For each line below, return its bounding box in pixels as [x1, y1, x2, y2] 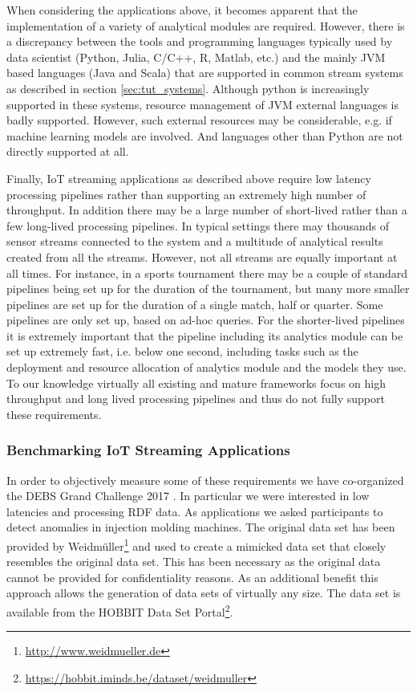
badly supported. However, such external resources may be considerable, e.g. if [6, 112, 392, 128]
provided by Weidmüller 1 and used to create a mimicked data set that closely [6, 535, 387, 554]
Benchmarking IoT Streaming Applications [6, 440, 290, 460]
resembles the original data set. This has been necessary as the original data [6, 553, 381, 570]
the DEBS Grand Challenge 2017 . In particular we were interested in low [6, 487, 370, 504]
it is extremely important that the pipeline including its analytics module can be [6, 327, 403, 344]
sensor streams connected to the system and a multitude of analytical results [6, 233, 383, 250]
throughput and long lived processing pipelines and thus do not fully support [6, 390, 385, 407]
